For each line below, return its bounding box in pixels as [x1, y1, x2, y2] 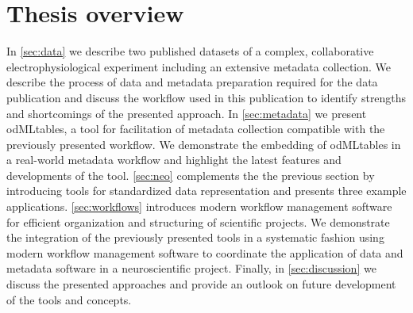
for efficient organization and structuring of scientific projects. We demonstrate [6, 213, 390, 230]
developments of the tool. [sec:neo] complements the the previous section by [6, 166, 375, 183]
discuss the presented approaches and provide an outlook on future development [6, 276, 396, 292]
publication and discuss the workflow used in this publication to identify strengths [6, 89, 407, 105]
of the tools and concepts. [6, 291, 132, 307]
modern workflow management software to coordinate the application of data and [6, 244, 403, 261]
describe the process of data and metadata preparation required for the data [6, 74, 378, 90]
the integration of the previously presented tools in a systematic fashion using [6, 229, 384, 246]
